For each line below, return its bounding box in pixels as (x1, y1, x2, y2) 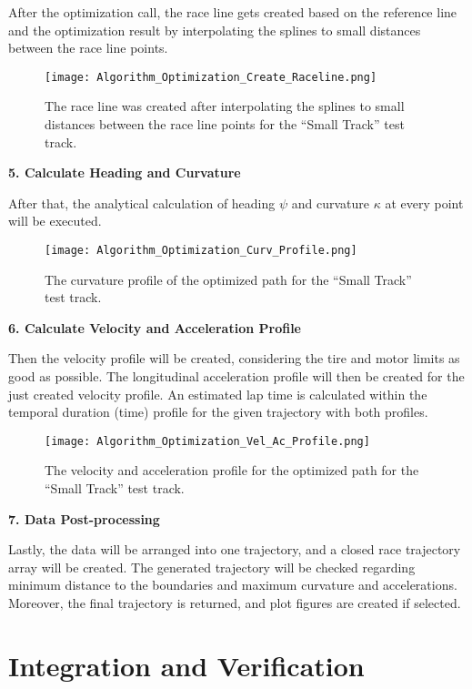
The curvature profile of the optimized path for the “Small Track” (45, 269, 412, 289)
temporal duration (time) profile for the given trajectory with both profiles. (8, 402, 428, 421)
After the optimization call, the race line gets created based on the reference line (8, 3, 457, 21)
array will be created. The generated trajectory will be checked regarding (8, 557, 416, 576)
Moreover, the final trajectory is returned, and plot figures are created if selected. (8, 593, 461, 613)
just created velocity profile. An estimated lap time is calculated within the (8, 384, 427, 403)
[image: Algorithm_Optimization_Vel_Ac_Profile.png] (45, 434, 370, 448)
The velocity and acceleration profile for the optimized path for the (45, 461, 419, 480)
